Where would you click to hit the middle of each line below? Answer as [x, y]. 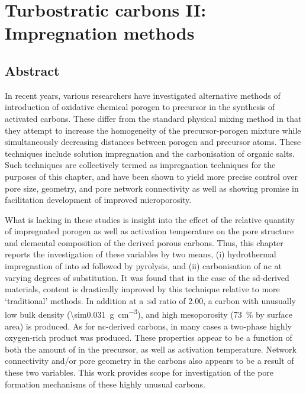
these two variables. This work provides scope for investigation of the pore [139, 372]
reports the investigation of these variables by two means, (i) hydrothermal [141, 254]
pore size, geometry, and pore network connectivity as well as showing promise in [152, 188]
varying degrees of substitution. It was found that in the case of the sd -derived [147, 277]
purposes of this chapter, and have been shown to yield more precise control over [151, 176]
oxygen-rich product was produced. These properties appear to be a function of [149, 338]
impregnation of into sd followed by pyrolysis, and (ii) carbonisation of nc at [143, 266]
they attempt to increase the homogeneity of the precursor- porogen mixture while [153, 130]
